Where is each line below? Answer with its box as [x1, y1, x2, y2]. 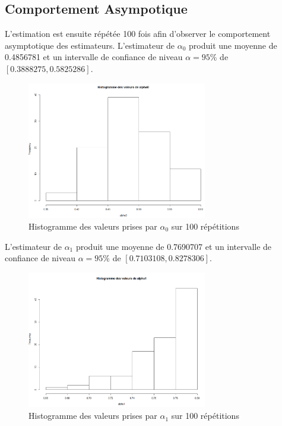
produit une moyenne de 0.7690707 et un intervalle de [75, 240, 272, 252]
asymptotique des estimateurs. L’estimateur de [5, 39, 175, 51]
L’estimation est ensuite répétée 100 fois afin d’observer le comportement [5, 27, 271, 40]
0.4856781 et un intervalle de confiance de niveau [5, 51, 183, 63]
